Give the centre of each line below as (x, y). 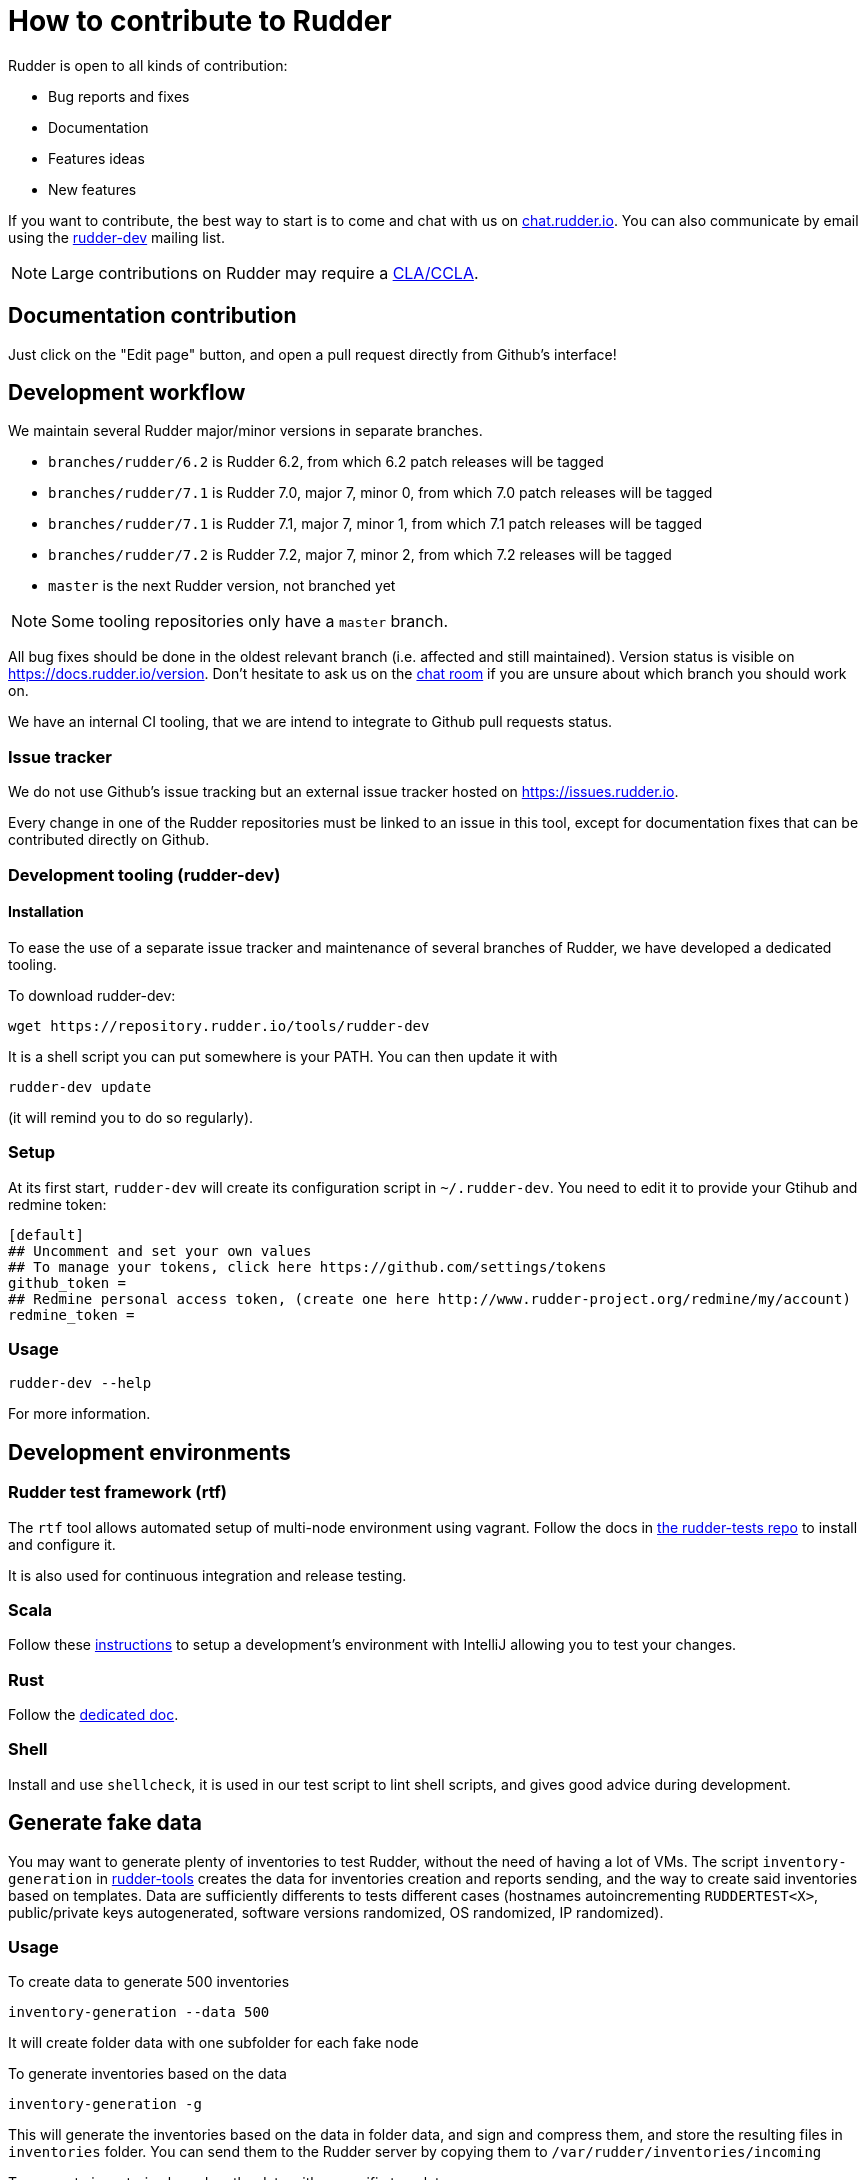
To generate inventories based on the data (147, 2074)
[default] (46, 1234)
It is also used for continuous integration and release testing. (207, 1575)
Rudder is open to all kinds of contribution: (148, 65)
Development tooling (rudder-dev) (144, 874)
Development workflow (127, 393)
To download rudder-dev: (92, 995)
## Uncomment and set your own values (160, 1250)
